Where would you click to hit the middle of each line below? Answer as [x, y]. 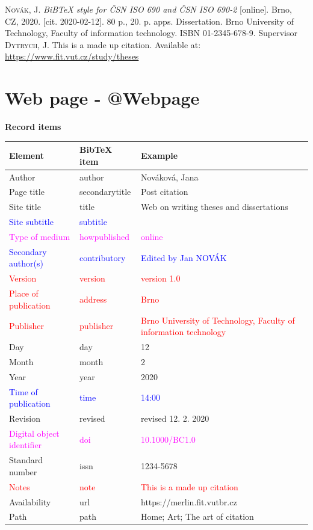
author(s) [26, 263]
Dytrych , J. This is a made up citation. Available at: [103, 44]
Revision [25, 418]
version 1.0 [160, 278]
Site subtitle [31, 222]
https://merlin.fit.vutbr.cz [189, 501]
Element [26, 155]
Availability [30, 501]
